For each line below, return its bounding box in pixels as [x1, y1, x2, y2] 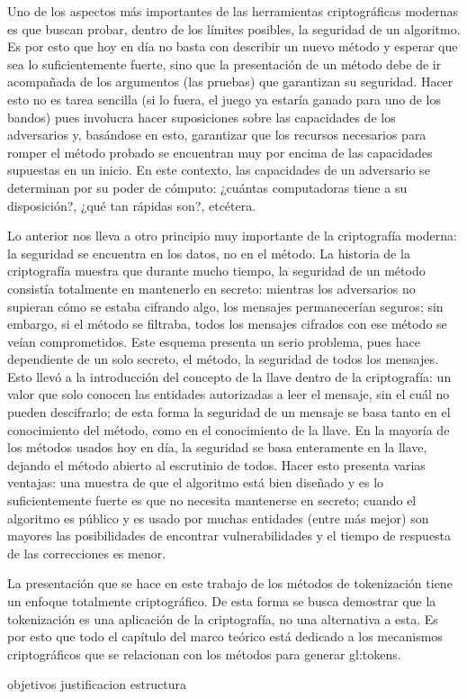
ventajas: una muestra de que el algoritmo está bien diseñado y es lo [7, 473, 384, 492]
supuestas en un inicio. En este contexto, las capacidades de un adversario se [7, 160, 430, 179]
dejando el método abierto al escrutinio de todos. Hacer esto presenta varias [7, 455, 426, 474]
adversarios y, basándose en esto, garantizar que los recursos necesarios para [7, 125, 427, 144]
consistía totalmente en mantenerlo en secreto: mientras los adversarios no [7, 278, 416, 297]
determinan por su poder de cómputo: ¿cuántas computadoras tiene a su [7, 177, 408, 196]
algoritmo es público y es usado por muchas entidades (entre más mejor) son [7, 508, 429, 527]
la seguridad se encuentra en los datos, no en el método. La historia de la [7, 243, 410, 262]
